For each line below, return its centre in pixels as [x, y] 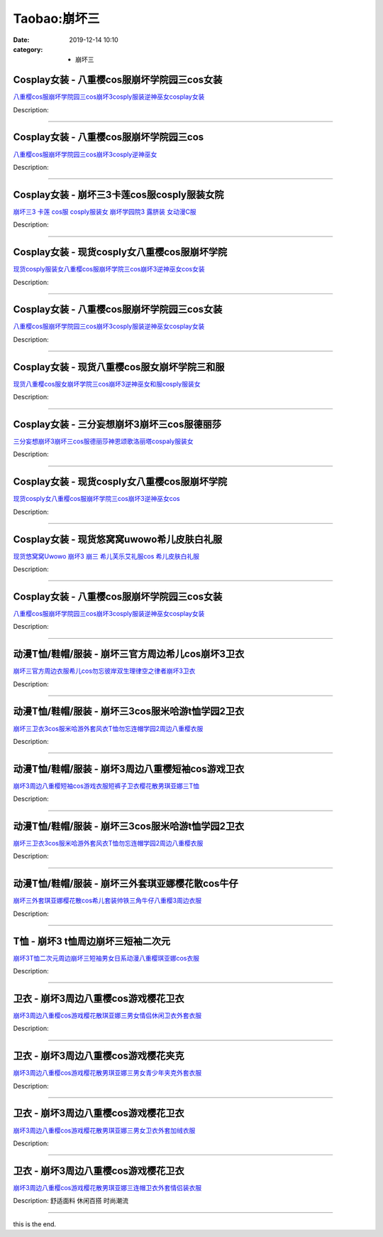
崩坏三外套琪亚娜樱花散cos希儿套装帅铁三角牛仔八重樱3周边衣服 [107, 901]
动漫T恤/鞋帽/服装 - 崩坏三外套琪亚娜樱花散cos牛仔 [126, 884]
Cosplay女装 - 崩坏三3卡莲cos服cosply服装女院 [118, 194]
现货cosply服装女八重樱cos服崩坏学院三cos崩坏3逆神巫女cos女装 [109, 269]
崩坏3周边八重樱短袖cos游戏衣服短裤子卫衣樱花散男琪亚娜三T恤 [106, 786]
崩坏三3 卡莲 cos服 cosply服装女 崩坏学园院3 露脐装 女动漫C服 [105, 211]
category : [28, 49]
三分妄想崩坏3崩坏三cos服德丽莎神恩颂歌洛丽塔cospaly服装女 [104, 441]
